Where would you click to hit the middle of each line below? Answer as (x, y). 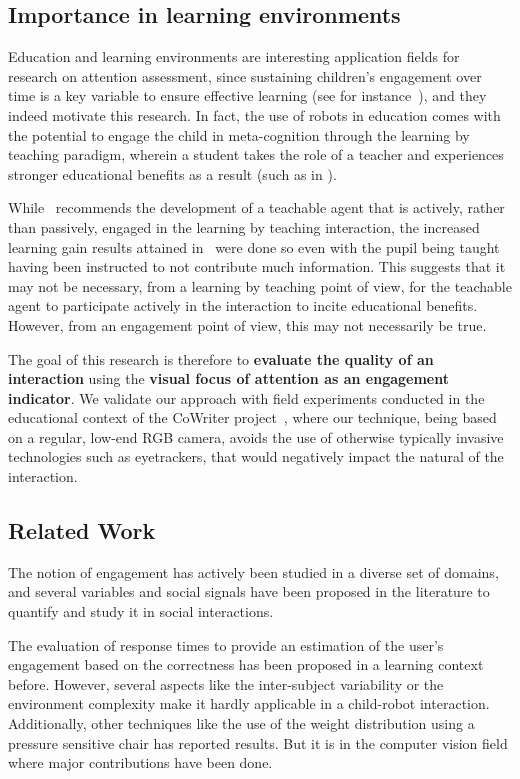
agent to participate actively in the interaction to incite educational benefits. (243, 305)
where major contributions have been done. (140, 762)
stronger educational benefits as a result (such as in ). (172, 173)
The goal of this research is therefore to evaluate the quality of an (221, 358)
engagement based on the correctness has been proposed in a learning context (246, 664)
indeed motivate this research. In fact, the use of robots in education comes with (254, 114)
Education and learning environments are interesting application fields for (234, 56)
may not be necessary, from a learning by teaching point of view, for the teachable (260, 285)
